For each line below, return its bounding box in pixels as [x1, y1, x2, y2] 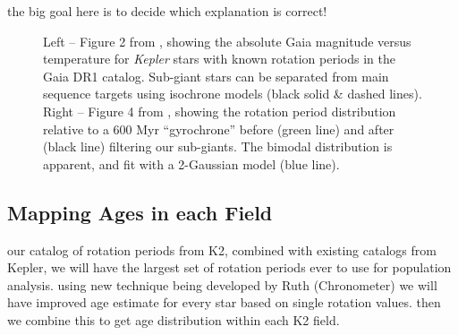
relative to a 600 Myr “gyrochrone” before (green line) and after [43, 119, 394, 138]
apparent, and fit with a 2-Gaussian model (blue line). [43, 154, 340, 173]
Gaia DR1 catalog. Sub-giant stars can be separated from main [43, 66, 389, 85]
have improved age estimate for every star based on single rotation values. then [7, 293, 441, 312]
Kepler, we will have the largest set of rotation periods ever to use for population [7, 258, 452, 277]
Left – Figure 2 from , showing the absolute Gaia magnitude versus [43, 31, 411, 50]
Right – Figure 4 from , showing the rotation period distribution [43, 101, 396, 120]
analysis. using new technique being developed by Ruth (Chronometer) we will [7, 275, 437, 294]
